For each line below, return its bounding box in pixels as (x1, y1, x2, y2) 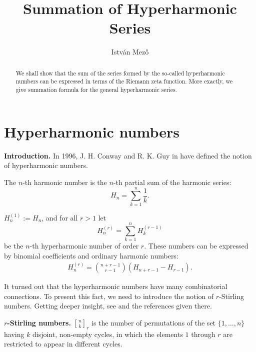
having (4, 328, 24, 339)
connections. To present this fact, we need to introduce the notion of (4, 290, 214, 301)
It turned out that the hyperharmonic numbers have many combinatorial (4, 281, 227, 291)
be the (4, 240, 23, 251)
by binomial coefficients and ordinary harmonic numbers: (4, 250, 178, 260)
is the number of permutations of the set (91, 317, 216, 328)
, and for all (41, 212, 78, 222)
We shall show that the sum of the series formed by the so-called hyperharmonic (15, 68, 225, 77)
